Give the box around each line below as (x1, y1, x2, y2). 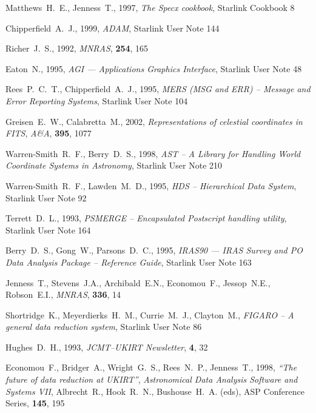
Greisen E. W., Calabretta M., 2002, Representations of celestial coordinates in (5, 115, 303, 127)
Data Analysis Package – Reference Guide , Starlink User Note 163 (5, 255, 252, 268)
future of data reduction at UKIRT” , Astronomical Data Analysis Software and (5, 373, 298, 386)
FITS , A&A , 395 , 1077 (5, 127, 92, 139)
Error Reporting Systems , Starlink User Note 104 (5, 94, 188, 107)
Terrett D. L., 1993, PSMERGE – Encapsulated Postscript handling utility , (5, 212, 287, 224)
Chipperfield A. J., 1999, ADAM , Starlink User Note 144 (5, 21, 220, 34)
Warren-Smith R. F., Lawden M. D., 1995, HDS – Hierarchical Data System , (5, 179, 297, 192)
